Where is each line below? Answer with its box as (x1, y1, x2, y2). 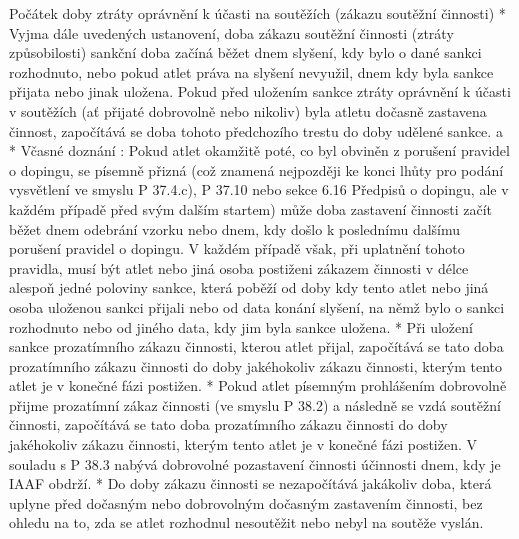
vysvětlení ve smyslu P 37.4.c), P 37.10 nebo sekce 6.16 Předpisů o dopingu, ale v (9, 179, 509, 200)
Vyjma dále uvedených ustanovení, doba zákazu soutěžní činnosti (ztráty (9, 22, 454, 43)
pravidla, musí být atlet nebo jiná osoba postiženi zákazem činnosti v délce (9, 257, 469, 278)
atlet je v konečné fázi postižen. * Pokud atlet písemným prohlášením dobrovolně (9, 375, 507, 396)
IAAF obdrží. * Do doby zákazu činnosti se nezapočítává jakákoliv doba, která (9, 473, 492, 494)
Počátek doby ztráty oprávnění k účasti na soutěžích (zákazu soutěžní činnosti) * (9, 3, 506, 23)
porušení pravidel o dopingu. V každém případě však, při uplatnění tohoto (9, 238, 465, 259)
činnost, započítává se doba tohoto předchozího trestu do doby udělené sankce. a (9, 120, 503, 141)
